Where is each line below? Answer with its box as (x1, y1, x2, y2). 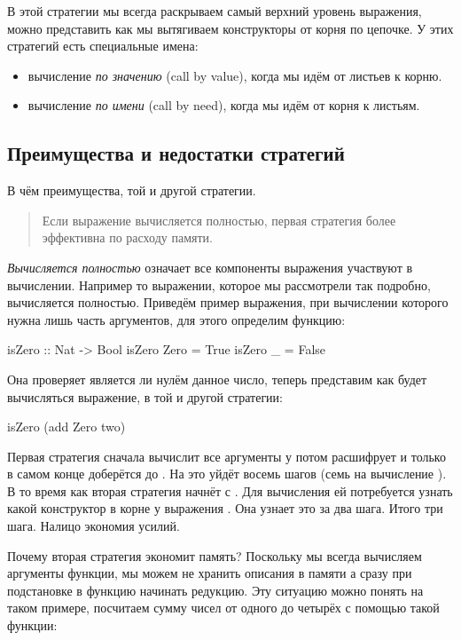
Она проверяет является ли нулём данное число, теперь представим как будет (7, 369, 427, 388)
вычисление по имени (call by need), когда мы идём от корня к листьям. (27, 96, 420, 115)
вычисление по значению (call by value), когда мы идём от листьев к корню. (27, 66, 442, 84)
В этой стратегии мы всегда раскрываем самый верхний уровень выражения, (7, 2, 422, 20)
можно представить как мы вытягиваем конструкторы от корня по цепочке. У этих (7, 19, 454, 37)
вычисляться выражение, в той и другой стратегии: (7, 387, 283, 406)
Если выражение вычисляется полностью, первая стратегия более (42, 210, 396, 229)
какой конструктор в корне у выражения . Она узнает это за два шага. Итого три (7, 499, 443, 518)
